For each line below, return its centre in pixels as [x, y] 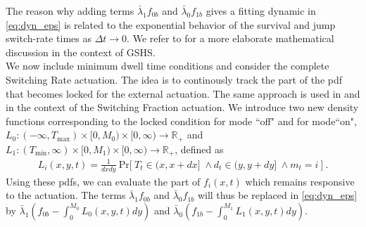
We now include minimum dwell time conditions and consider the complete [168, 66]
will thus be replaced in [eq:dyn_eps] [277, 195]
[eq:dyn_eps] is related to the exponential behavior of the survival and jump [171, 24]
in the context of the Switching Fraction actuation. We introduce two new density [182, 107]
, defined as [199, 149]
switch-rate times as [49, 38]
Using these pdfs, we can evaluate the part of [103, 181]
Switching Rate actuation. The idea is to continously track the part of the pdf [174, 79]
